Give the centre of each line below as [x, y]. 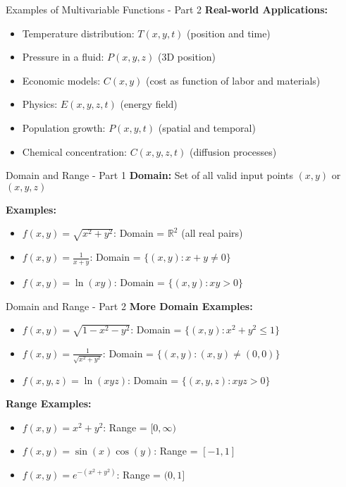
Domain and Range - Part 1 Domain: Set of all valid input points [149, 175]
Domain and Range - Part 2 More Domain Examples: [129, 306]
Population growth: [64, 127]
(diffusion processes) [233, 151]
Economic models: [61, 80]
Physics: [40, 104]
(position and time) [229, 33]
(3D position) [187, 57]
